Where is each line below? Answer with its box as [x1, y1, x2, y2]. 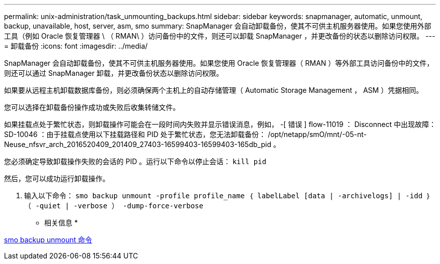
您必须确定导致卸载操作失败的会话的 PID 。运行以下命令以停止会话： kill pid [4, 157, 267, 166]
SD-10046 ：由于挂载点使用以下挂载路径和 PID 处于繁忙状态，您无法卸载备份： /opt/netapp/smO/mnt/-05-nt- [4, 130, 367, 139]
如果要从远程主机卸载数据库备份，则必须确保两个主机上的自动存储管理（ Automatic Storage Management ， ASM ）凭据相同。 [4, 86, 423, 94]
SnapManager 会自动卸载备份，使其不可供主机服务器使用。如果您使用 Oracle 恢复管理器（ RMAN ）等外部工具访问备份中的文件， [4, 59, 434, 67]
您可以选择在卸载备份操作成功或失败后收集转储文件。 [4, 103, 180, 111]
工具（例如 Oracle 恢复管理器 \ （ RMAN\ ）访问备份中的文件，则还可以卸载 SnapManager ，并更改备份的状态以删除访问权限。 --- [4, 32, 435, 40]
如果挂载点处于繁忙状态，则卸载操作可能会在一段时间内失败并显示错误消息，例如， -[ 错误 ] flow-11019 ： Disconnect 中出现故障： [4, 120, 436, 128]
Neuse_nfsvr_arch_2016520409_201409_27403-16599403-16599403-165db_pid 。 [4, 140, 280, 149]
